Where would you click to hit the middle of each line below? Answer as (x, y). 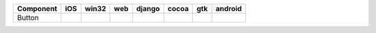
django (148, 9)
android (229, 9)
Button (28, 18)
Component (37, 9)
